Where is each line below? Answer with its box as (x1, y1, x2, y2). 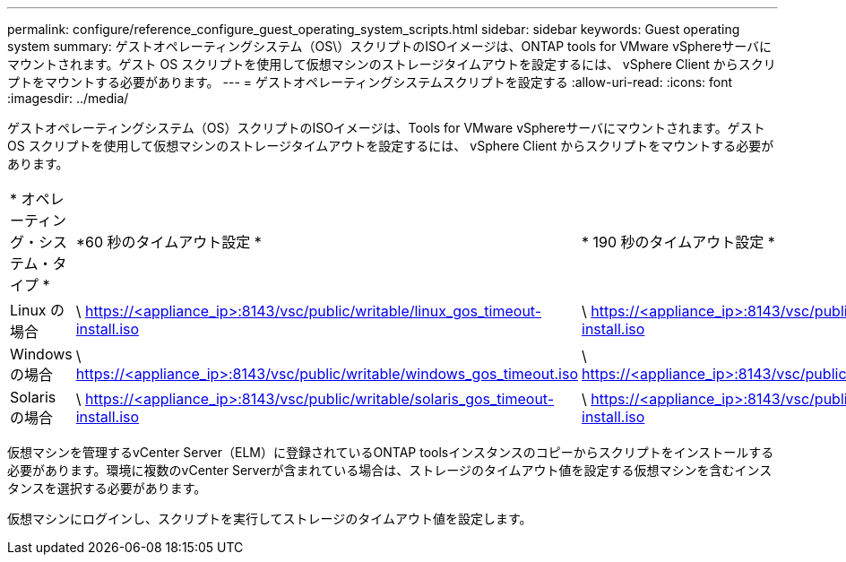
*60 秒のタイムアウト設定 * (75, 233, 262, 251)
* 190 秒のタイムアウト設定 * (582, 233, 775, 251)
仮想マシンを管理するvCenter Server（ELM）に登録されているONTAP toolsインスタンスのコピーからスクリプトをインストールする (7, 445, 774, 460)
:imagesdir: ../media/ (7, 91, 129, 106)
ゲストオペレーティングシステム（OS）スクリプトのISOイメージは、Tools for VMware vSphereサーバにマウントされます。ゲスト (7, 120, 765, 135)
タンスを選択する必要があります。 (7, 480, 207, 496)
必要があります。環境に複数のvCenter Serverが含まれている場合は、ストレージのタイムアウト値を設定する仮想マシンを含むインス (7, 463, 773, 478)
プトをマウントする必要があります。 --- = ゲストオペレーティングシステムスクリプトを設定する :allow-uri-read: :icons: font (7, 74, 733, 90)
